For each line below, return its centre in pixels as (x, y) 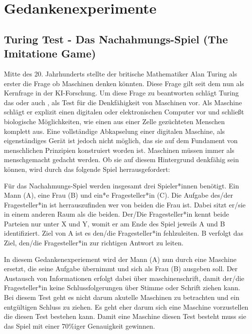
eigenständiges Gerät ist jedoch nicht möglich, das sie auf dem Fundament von (121, 140)
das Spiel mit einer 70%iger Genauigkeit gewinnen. (80, 325)
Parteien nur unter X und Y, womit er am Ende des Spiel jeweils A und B (115, 223)
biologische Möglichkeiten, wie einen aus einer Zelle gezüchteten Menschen (115, 121)
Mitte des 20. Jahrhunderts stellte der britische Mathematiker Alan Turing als (121, 73)
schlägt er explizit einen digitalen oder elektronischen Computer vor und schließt (124, 112)
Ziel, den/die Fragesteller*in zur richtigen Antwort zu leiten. (94, 243)
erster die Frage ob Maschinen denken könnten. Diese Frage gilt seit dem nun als (124, 83)
